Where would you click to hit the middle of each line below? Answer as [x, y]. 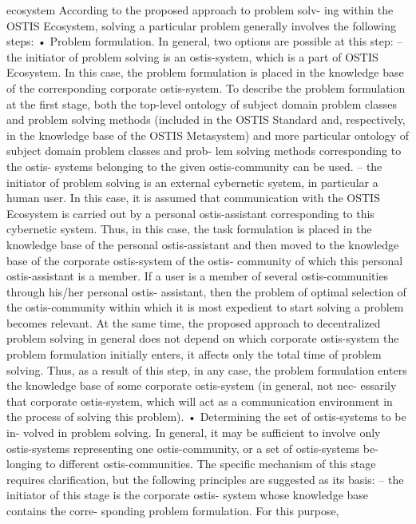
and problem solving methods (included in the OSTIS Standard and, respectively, [206, 119]
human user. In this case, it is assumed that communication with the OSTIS [193, 198]
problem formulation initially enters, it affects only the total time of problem [194, 354]
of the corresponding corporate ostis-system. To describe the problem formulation [206, 87]
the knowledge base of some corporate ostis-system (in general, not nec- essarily [202, 385]
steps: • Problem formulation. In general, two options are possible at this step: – [205, 41]
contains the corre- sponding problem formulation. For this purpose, [173, 510]
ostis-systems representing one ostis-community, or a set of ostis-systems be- [192, 448]
